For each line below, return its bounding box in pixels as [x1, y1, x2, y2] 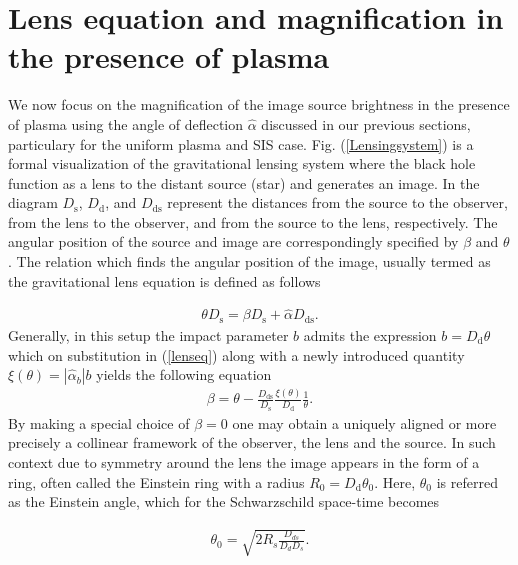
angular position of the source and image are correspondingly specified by [8, 231, 459, 252]
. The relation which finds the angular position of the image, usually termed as [8, 251, 491, 272]
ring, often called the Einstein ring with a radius [8, 471, 305, 492]
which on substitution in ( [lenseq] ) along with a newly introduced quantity [8, 344, 465, 365]
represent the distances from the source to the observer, [167, 192, 508, 213]
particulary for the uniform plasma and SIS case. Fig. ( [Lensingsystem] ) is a [8, 133, 474, 154]
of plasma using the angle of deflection [8, 113, 244, 134]
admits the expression [303, 324, 437, 345]
